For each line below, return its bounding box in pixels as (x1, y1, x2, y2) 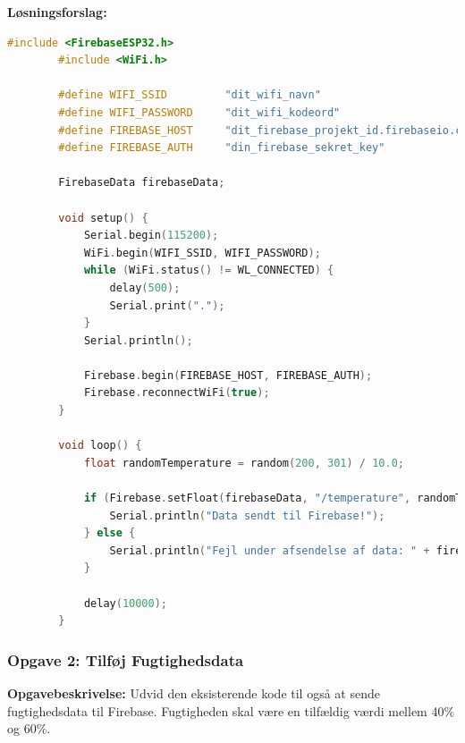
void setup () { (58, 211, 148, 224)
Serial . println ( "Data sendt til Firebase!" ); (109, 509, 385, 522)
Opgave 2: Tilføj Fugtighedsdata (7, 648, 244, 671)
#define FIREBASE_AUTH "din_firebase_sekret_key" (58, 141, 385, 155)
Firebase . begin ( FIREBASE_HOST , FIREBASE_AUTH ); (83, 368, 373, 382)
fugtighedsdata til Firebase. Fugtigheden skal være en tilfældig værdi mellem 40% (7, 701, 455, 720)
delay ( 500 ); (109, 281, 181, 294)
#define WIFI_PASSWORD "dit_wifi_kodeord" (58, 106, 341, 119)
